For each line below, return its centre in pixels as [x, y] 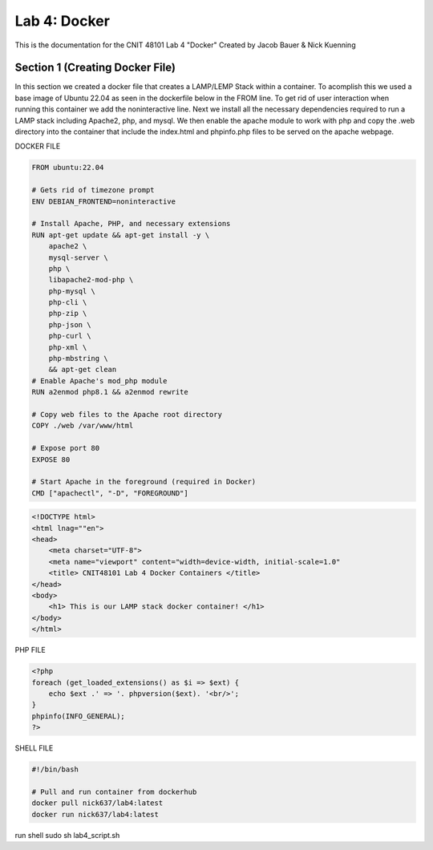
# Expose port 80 [66, 448]
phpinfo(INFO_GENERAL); [79, 716]
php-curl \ [70, 336]
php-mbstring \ [78, 358]
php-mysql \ [72, 291]
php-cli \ [68, 302]
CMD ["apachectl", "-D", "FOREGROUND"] [110, 493]
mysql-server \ [78, 257]
